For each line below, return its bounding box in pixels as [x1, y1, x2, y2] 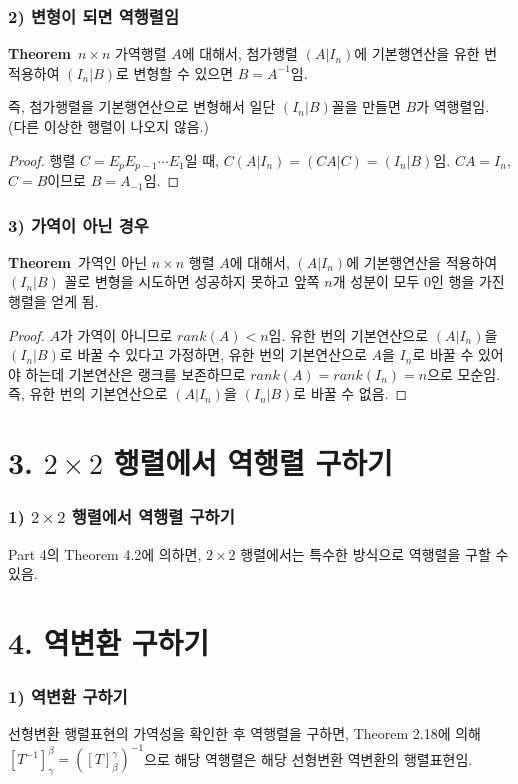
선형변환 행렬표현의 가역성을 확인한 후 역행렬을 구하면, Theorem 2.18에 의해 [8, 723, 481, 744]
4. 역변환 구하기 [8, 621, 210, 662]
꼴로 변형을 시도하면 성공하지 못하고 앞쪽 [64, 271, 320, 292]
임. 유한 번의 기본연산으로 [268, 324, 429, 345]
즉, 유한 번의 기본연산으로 [8, 383, 168, 404]
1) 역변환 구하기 [8, 684, 128, 709]
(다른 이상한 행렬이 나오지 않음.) [8, 116, 209, 136]
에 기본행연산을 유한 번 [354, 43, 498, 64]
